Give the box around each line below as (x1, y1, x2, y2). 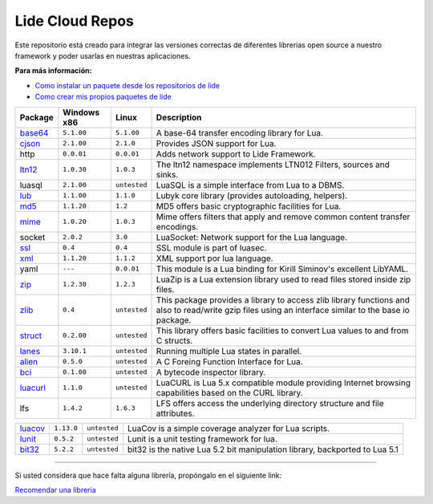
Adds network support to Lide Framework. (156, 148, 316, 160)
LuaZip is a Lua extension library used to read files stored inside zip (156, 274, 411, 285)
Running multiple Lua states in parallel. (156, 345, 302, 356)
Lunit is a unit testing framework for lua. (127, 433, 278, 445)
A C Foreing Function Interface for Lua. (156, 356, 304, 367)
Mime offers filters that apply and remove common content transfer (156, 211, 411, 222)
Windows (63, 107, 100, 118)
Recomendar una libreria (14, 485, 96, 494)
